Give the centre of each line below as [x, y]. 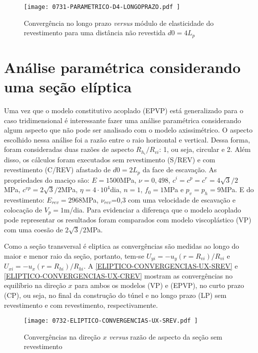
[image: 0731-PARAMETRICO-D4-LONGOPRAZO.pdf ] [102, 7]
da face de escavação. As [180, 170]
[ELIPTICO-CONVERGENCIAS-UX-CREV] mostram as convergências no [118, 275]
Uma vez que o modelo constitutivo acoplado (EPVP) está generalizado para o [124, 110]
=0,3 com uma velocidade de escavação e [173, 199]
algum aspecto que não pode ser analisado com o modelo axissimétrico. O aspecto [128, 130]
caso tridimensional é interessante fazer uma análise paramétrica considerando [123, 120]
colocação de [23, 209]
